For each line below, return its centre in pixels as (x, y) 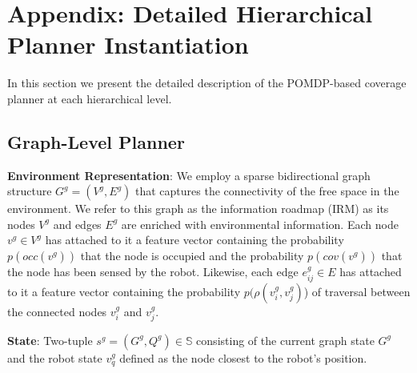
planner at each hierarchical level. (90, 98)
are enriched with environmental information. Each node (260, 224)
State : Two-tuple (50, 340)
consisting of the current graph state (285, 340)
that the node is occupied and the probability (192, 256)
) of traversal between (357, 291)
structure (30, 191)
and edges (77, 224)
